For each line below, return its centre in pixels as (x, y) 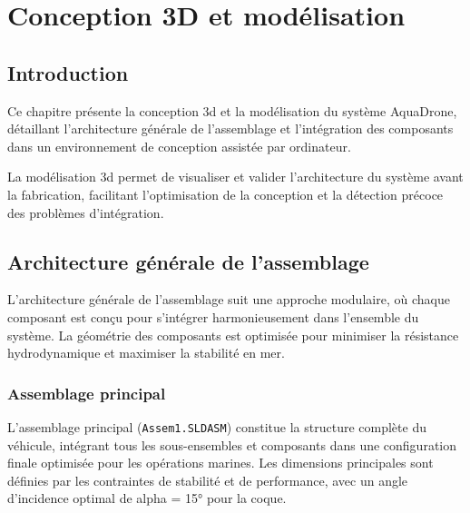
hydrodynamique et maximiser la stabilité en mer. (146, 353)
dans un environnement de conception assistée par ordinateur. (179, 146)
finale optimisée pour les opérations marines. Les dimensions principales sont (220, 463)
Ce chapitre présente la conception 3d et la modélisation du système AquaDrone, (232, 110)
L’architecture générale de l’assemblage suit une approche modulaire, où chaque (229, 299)
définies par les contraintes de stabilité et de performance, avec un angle (208, 480)
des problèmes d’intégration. (86, 212)
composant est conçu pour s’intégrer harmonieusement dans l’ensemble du (213, 316)
